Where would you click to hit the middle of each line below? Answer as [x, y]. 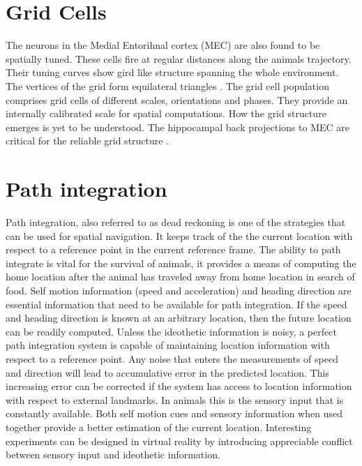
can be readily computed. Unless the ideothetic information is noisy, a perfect [171, 331]
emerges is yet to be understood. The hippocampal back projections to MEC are [178, 127]
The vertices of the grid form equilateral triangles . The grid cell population [167, 85]
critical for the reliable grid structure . [88, 141]
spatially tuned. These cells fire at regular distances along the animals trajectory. [179, 58]
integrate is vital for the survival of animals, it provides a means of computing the [181, 263]
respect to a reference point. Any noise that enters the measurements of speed [172, 358]
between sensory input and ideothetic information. [113, 454]
